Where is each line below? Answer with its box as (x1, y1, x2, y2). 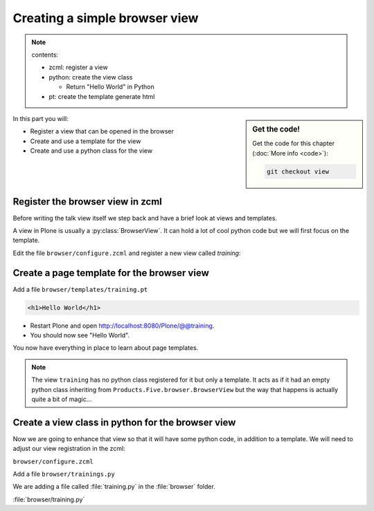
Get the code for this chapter (252, 139, 335, 148)
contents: (31, 50, 59, 59)
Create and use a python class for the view (30, 147, 152, 155)
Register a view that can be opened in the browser (30, 127, 175, 136)
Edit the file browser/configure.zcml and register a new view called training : (12, 249, 241, 257)
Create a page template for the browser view (12, 267, 209, 279)
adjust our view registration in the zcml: (12, 445, 126, 453)
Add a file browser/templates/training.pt (12, 285, 148, 293)
